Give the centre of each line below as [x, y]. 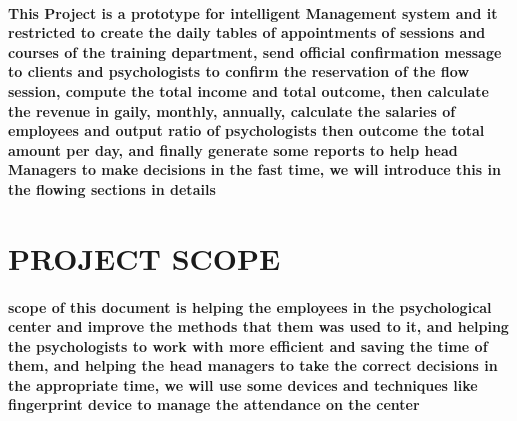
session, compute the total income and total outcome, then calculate [248, 90]
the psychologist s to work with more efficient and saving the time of [248, 345]
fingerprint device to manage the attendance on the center [214, 404]
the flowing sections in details [112, 188]
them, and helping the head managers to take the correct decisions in [253, 365]
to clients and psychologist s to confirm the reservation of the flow [239, 71]
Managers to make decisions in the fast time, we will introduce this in [254, 169]
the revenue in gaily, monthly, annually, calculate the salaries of [232, 110]
